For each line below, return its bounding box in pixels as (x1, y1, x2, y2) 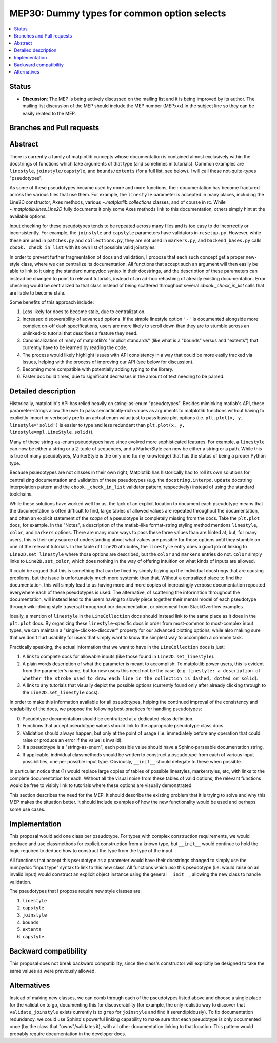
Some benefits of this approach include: (9, 299, 94, 305)
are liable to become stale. (9, 289, 66, 296)
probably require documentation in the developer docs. (9, 1031, 126, 1037)
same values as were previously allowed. (9, 967, 96, 974)
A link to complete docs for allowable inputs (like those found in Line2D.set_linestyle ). (22, 653, 215, 660)
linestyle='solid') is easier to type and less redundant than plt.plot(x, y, (9, 422, 185, 428)
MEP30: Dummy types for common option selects (9, 8, 226, 19)
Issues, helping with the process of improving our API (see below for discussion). (22, 359, 194, 365)
